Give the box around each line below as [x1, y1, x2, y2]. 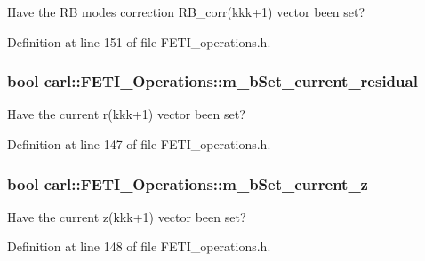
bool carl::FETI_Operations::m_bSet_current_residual [7, 70, 418, 92]
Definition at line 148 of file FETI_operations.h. [7, 237, 271, 256]
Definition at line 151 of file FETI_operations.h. [7, 32, 271, 51]
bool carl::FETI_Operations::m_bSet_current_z [7, 172, 368, 194]
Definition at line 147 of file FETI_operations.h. [7, 135, 271, 153]
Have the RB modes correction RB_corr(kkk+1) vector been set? [7, 3, 365, 20]
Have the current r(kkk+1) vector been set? [7, 105, 245, 123]
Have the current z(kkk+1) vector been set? [7, 207, 246, 225]
